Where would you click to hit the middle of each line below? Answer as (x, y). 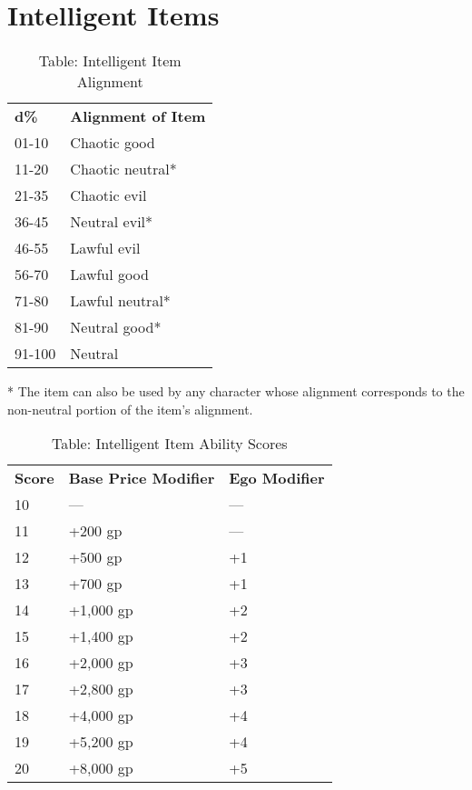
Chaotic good (113, 143)
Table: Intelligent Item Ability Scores (169, 444)
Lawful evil (105, 248)
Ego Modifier (277, 478)
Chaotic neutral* (123, 169)
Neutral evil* (112, 222)
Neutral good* (116, 327)
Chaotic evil (108, 195)
